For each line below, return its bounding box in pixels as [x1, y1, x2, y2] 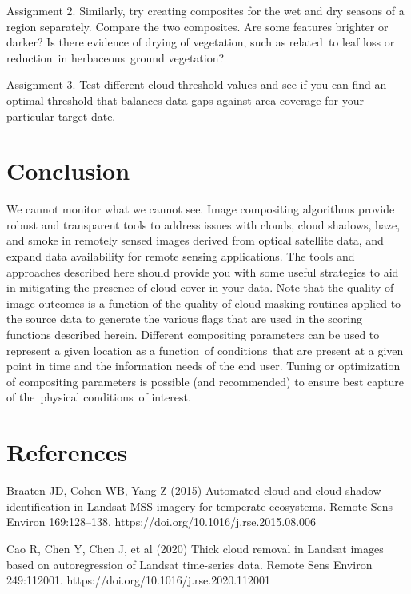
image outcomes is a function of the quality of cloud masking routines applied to [6, 294, 401, 311]
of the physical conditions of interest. [6, 389, 191, 405]
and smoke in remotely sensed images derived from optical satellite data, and [6, 232, 384, 249]
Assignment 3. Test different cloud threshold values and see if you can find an [6, 76, 387, 93]
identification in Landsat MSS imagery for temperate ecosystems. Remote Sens [6, 497, 393, 514]
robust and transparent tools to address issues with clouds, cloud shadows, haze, [6, 216, 401, 233]
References [6, 436, 128, 468]
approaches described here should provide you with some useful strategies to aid [6, 263, 399, 280]
